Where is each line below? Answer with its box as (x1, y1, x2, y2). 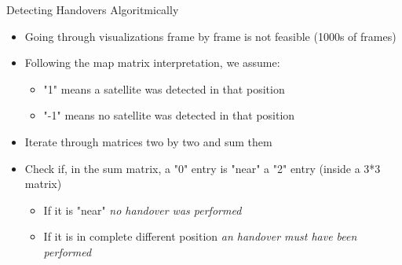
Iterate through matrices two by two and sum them (24, 133, 272, 149)
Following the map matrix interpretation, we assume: (24, 54, 280, 71)
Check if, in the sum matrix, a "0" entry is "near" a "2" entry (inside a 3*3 (24, 160, 381, 176)
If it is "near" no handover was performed (43, 201, 242, 218)
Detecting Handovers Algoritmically (6, 2, 179, 17)
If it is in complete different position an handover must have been (43, 228, 357, 245)
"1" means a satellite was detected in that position (43, 80, 285, 97)
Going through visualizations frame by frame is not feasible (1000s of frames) (24, 28, 397, 44)
